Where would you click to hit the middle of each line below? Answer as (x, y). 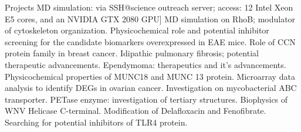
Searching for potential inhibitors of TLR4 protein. (96, 122)
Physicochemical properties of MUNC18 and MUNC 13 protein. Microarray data (150, 76)
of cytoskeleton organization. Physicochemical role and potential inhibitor (137, 30)
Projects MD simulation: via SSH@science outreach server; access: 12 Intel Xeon (149, 7)
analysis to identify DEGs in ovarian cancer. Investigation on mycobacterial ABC (151, 88)
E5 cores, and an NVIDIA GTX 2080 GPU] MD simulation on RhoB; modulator (150, 18)
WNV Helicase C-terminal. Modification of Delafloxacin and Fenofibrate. (136, 111)
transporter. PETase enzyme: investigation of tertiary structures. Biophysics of (146, 99)
